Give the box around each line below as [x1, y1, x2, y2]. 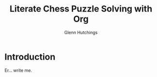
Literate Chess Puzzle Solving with [9, 3, 153, 14]
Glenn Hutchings [64, 29, 98, 35]
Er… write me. [4, 67, 32, 73]
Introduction [4, 51, 56, 62]
